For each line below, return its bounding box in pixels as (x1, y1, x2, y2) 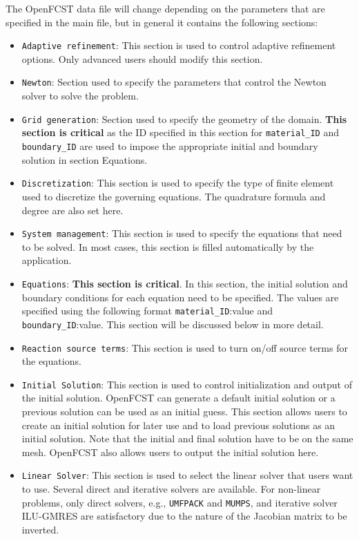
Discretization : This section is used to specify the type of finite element (21, 176, 334, 190)
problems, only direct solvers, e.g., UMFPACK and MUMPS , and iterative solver (21, 495, 338, 509)
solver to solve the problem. (21, 88, 139, 103)
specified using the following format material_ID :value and (21, 303, 273, 318)
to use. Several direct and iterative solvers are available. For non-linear (21, 482, 321, 496)
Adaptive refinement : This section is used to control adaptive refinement (21, 38, 336, 53)
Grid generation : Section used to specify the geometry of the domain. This (21, 111, 347, 126)
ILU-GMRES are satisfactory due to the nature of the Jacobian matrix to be (21, 509, 347, 523)
